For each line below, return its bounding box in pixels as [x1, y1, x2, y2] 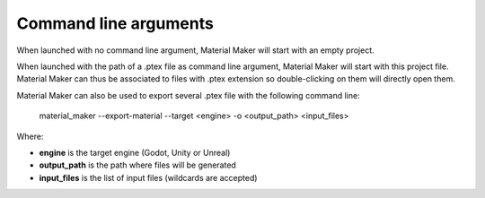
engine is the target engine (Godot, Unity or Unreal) [39, 147, 231, 158]
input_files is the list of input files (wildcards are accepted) [39, 172, 258, 183]
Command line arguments [16, 13, 215, 33]
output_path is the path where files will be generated [39, 159, 237, 170]
